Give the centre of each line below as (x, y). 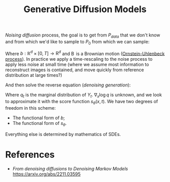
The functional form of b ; (38, 118)
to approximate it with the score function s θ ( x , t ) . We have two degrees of (82, 102)
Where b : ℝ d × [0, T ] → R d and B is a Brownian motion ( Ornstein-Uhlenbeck (85, 53)
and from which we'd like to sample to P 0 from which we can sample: (77, 42)
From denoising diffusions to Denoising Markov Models (70, 168)
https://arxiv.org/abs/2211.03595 (47, 174)
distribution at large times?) (34, 75)
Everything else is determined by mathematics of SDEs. (63, 134)
